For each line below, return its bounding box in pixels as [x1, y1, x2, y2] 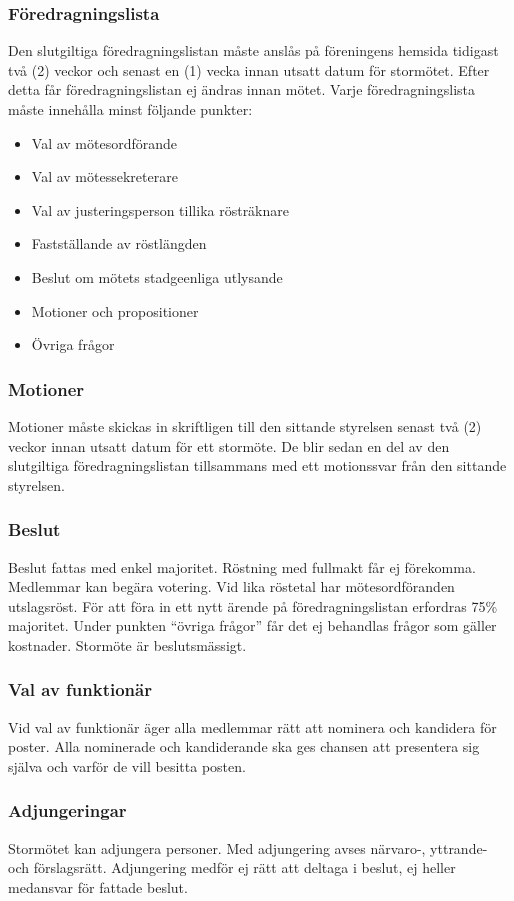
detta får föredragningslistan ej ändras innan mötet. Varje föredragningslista [8, 79, 476, 100]
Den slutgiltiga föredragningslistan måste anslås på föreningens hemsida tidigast [8, 40, 499, 61]
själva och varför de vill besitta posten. [8, 755, 246, 776]
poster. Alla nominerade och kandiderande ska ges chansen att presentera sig [8, 736, 480, 757]
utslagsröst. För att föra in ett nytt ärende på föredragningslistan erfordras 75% [8, 595, 498, 616]
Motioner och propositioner [31, 300, 199, 321]
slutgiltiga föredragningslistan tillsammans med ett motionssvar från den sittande [8, 455, 507, 476]
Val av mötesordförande [31, 132, 178, 153]
